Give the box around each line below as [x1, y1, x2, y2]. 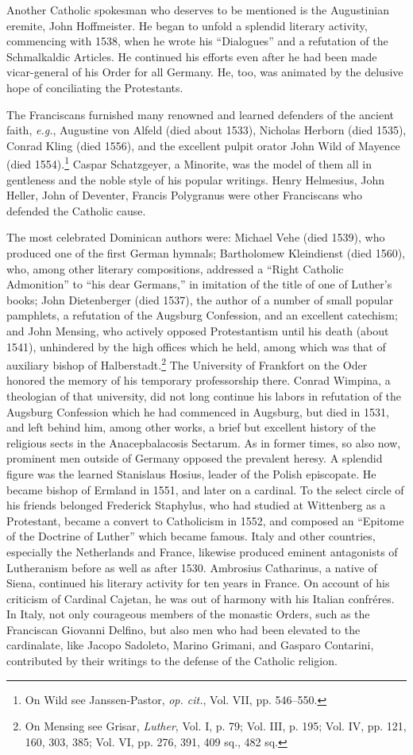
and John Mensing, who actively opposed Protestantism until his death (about [6, 322, 389, 339]
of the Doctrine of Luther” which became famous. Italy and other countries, [6, 528, 376, 544]
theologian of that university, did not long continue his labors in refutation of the [6, 387, 402, 404]
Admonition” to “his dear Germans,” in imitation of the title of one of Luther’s [6, 276, 392, 292]
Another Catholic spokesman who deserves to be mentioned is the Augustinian [6, 2, 389, 17]
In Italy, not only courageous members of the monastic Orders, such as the [6, 606, 370, 622]
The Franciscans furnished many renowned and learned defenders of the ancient [6, 106, 394, 122]
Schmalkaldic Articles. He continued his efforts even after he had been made [6, 48, 377, 64]
